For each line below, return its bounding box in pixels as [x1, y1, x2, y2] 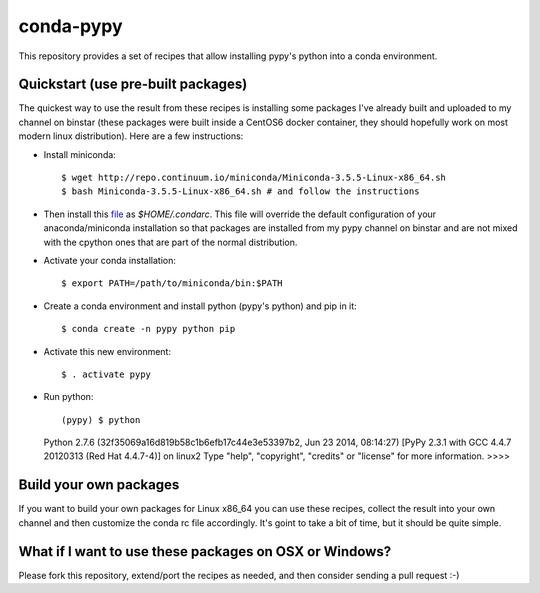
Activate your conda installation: [43, 254, 177, 266]
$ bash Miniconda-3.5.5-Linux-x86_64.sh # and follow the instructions [61, 186, 420, 197]
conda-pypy [18, 15, 124, 37]
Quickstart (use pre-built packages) [18, 76, 248, 93]
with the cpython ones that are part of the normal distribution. [43, 236, 298, 248]
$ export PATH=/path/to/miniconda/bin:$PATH [61, 278, 284, 289]
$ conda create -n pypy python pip [61, 323, 236, 335]
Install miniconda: [43, 148, 117, 160]
